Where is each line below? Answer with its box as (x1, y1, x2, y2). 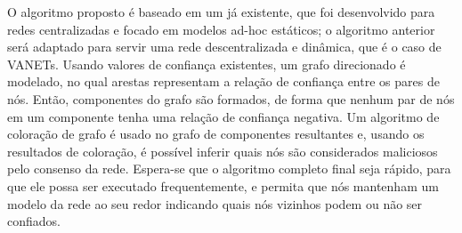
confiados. (7, 212, 61, 230)
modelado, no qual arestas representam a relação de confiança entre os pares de (7, 72, 440, 91)
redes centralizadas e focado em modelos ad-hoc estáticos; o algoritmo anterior (7, 20, 435, 38)
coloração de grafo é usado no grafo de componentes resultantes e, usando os (7, 125, 425, 143)
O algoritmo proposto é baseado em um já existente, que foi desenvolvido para (7, 3, 435, 20)
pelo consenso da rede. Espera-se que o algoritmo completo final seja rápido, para (7, 159, 451, 178)
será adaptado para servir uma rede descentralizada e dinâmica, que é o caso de (7, 37, 442, 56)
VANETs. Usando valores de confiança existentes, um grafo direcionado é (7, 54, 406, 73)
